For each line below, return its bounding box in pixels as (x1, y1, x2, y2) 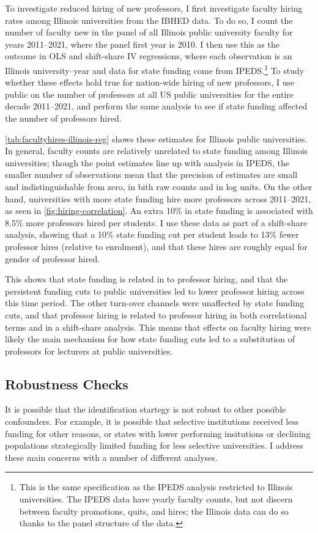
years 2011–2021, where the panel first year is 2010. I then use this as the (5, 37, 279, 50)
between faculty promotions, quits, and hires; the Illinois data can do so (19, 504, 289, 517)
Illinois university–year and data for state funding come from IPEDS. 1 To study (5, 62, 305, 76)
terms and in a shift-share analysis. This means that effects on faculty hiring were (5, 320, 311, 333)
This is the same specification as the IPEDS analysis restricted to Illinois (19, 480, 293, 493)
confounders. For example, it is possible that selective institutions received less (5, 415, 299, 428)
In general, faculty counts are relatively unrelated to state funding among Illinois (5, 144, 308, 157)
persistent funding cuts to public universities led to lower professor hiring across (5, 284, 305, 297)
